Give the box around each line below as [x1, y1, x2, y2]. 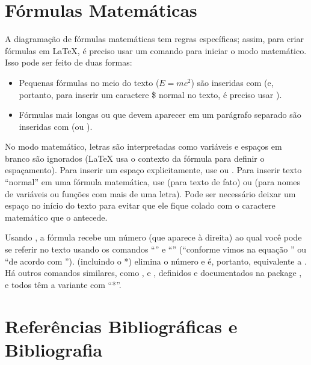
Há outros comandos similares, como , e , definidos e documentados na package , [5, 266, 302, 279]
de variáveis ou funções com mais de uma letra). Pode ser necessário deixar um [5, 187, 296, 200]
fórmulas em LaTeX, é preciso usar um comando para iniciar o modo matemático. [5, 44, 307, 57]
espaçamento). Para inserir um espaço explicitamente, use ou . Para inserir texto [5, 164, 302, 176]
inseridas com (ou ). [19, 120, 93, 132]
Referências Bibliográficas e [5, 313, 238, 338]
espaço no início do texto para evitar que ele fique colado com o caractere [5, 199, 276, 212]
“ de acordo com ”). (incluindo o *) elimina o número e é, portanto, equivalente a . [5, 254, 307, 267]
